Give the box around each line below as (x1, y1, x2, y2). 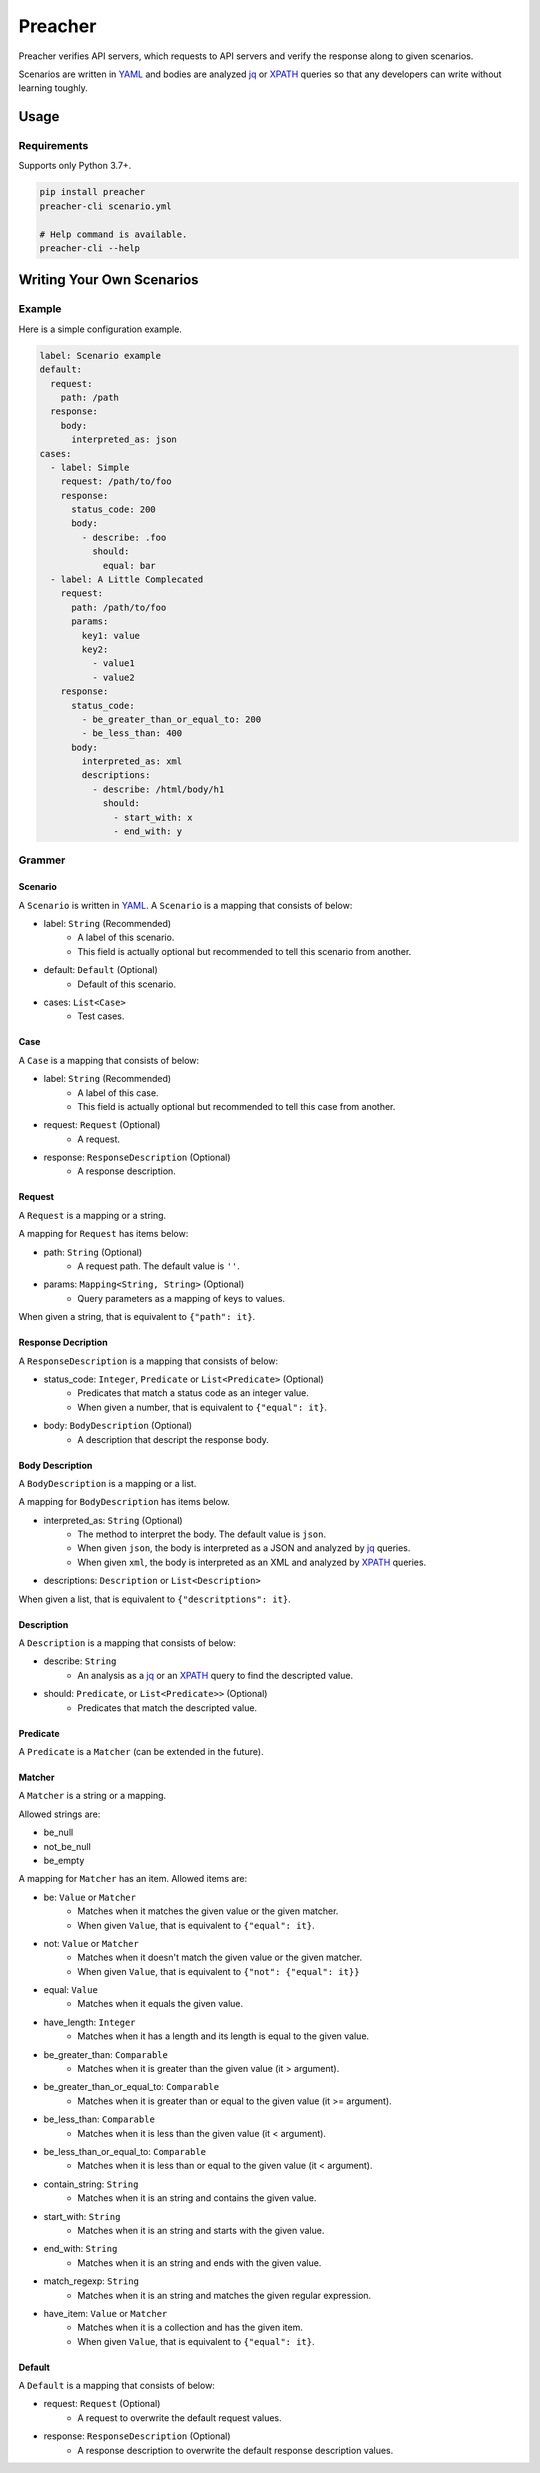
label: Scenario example (39, 350, 162, 361)
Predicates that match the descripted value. (77, 1701, 258, 1714)
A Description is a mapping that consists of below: (18, 1637, 237, 1649)
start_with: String (43, 2210, 121, 2222)
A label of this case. (77, 1086, 159, 1099)
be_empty (43, 1854, 85, 1866)
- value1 (91, 658, 135, 669)
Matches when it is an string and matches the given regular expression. (77, 2289, 372, 2301)
